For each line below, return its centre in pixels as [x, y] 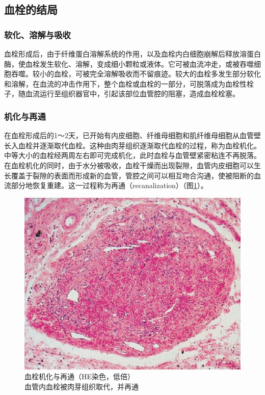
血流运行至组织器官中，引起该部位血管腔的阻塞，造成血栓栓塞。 [132, 94]
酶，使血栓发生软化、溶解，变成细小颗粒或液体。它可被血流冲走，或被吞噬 [129, 63]
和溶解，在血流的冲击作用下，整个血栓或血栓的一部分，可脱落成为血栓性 [125, 83]
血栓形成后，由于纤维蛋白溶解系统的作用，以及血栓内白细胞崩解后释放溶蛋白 [132, 54]
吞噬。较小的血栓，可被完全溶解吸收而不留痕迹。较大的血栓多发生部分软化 [136, 74]
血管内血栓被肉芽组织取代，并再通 [82, 386]
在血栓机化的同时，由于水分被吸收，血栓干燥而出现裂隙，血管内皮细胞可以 [129, 165]
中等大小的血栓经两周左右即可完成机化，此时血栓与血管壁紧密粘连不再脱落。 [132, 155]
